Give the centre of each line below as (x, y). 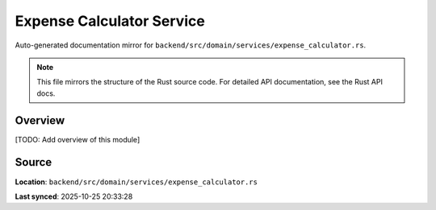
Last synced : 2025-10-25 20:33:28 (74, 196)
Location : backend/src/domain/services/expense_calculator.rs (136, 182)
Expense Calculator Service (110, 21)
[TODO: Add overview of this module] (78, 139)
